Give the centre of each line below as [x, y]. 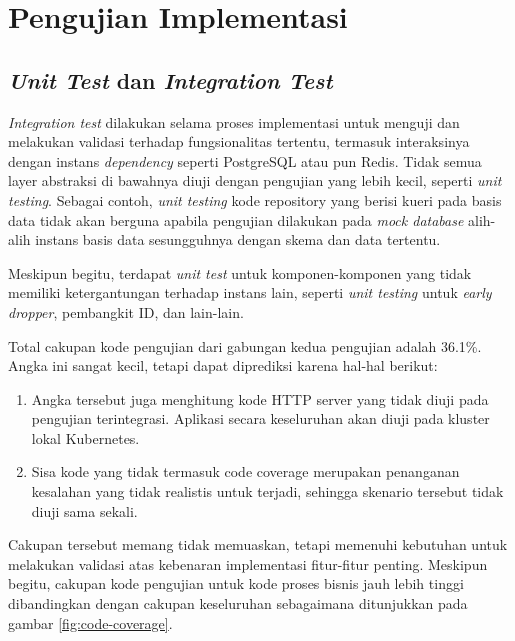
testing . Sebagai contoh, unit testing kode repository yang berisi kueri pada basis [255, 199]
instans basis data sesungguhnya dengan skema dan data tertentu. [238, 239]
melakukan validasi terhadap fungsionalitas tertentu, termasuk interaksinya [239, 141]
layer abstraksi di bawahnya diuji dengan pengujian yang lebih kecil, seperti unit [255, 180]
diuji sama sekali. [84, 510]
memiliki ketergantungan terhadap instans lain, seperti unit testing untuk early [250, 292]
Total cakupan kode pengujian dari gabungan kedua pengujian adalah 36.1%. [245, 345]
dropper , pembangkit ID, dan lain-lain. [126, 311]
